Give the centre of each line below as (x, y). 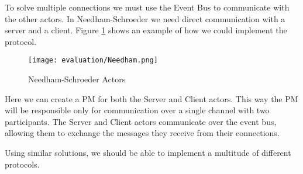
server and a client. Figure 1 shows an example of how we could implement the (146, 30)
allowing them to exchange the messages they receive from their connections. (142, 133)
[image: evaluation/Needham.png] (93, 60)
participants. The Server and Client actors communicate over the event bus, (141, 121)
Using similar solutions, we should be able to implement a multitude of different (148, 152)
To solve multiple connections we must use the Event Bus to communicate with (147, 7)
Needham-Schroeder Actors (77, 79)
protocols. (22, 164)
